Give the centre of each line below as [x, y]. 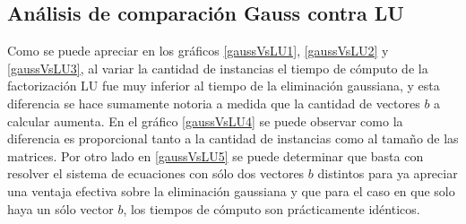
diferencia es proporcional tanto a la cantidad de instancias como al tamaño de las [233, 138]
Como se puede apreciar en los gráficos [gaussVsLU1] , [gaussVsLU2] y [198, 51]
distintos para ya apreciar [388, 173]
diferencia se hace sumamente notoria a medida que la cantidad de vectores [214, 103]
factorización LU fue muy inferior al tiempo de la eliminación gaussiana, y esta [224, 86]
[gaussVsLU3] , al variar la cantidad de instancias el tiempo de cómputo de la [218, 68]
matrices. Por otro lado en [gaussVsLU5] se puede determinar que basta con [216, 155]
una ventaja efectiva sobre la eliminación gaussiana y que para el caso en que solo [231, 190]
